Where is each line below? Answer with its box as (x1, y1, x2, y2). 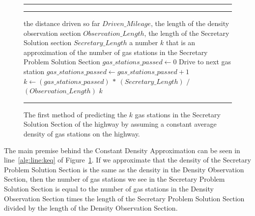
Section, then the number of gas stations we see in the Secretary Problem (4, 174, 225, 184)
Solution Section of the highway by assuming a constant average (24, 119, 217, 129)
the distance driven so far (24, 18, 100, 28)
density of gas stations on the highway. (24, 128, 140, 138)
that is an (166, 37, 196, 48)
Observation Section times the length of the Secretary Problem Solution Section (4, 193, 245, 203)
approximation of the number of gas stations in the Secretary (24, 47, 208, 57)
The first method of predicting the (24, 109, 127, 119)
